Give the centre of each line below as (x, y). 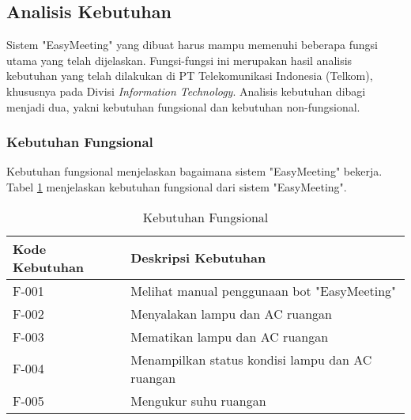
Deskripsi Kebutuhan (198, 258)
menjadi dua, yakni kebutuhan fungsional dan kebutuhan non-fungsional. (183, 106)
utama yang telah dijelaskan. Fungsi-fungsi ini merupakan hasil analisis (179, 60)
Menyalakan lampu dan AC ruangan (231, 313)
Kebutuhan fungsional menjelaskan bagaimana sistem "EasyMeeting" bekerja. (194, 171)
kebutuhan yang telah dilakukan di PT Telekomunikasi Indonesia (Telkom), (190, 76)
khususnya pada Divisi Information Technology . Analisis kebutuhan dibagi (186, 91)
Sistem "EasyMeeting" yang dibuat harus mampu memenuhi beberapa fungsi (192, 45)
